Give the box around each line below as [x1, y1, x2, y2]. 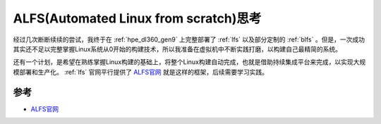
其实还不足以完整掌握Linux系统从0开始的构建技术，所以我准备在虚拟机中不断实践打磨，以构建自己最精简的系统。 [13, 44, 342, 53]
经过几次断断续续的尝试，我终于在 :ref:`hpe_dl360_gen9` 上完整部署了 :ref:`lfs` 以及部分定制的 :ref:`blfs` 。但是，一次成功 [13, 35, 365, 44]
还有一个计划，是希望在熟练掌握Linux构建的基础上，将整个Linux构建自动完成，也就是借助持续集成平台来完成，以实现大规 [13, 58, 366, 66]
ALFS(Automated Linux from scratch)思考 [13, 11, 262, 26]
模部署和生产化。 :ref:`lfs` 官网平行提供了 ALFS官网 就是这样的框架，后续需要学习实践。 [13, 68, 268, 76]
